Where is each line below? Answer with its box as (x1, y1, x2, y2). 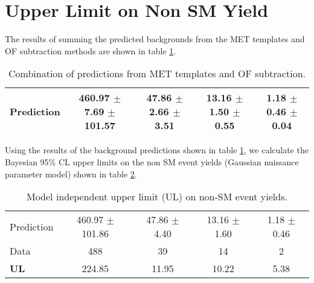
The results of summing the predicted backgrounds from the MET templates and (5, 33, 305, 45)
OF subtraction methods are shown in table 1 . (5, 44, 176, 57)
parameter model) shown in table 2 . (5, 167, 137, 180)
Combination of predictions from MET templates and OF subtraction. (8, 66, 306, 81)
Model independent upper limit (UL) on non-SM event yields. (27, 189, 287, 204)
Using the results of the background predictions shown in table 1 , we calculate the (5, 144, 309, 156)
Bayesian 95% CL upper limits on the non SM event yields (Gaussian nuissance (5, 155, 299, 168)
